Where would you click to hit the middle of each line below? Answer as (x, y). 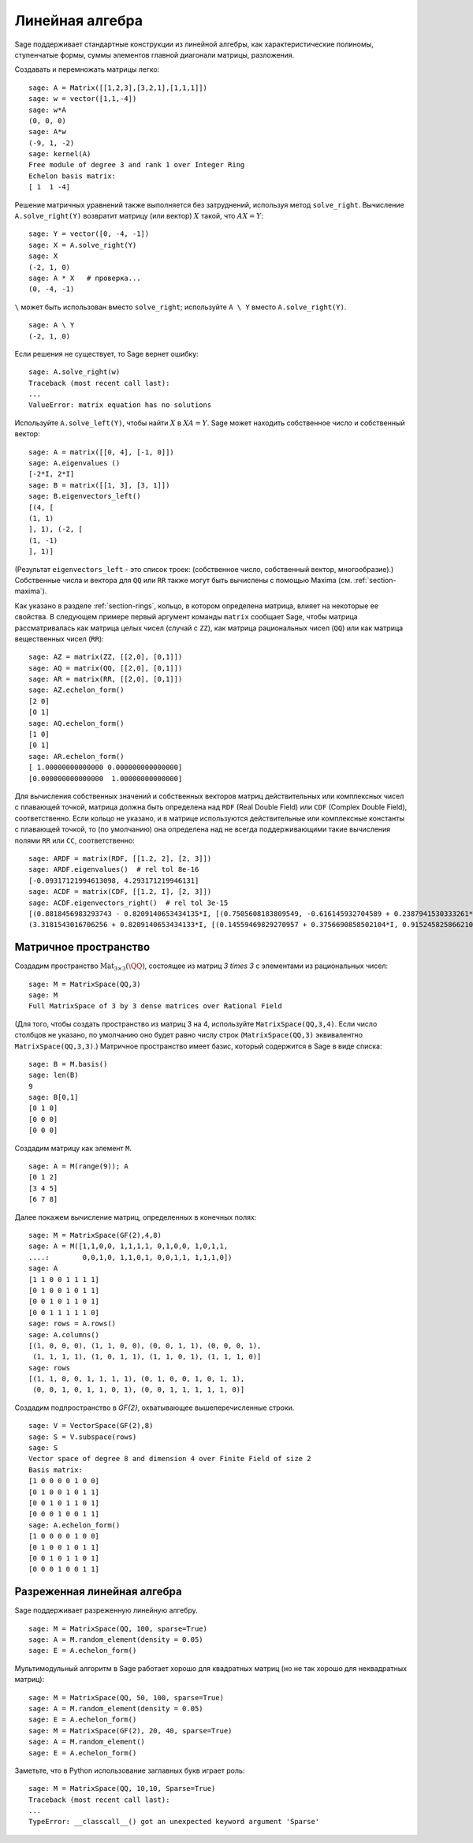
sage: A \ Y (52, 325)
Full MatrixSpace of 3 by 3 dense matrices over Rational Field (156, 1006)
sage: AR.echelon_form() (76, 756)
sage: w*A (47, 110)
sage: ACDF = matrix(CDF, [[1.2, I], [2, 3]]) (120, 892)
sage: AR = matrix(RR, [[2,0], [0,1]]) (106, 679)
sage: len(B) (54, 1075)
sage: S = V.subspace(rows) (83, 1437)
